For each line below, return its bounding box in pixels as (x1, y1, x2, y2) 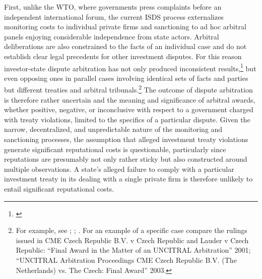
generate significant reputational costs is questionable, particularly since (4, 144, 226, 154)
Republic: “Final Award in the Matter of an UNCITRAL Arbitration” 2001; (16, 245, 251, 255)
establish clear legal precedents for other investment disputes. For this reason (4, 51, 242, 61)
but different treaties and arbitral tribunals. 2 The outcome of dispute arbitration (4, 83, 253, 95)
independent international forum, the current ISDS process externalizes (4, 11, 224, 22)
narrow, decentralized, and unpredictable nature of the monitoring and (4, 124, 223, 134)
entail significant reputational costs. (4, 183, 114, 194)
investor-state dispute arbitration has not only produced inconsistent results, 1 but (4, 61, 256, 73)
